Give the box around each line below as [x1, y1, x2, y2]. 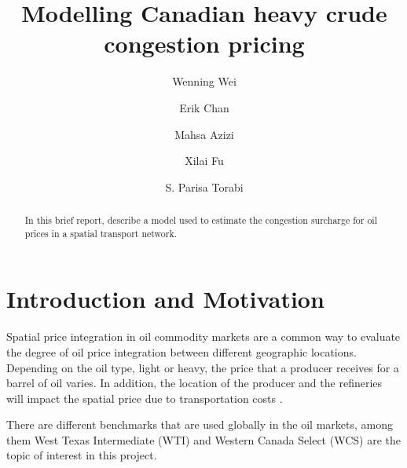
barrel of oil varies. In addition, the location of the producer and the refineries [6, 375, 383, 391]
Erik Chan [179, 99, 229, 115]
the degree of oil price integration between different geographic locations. [6, 343, 357, 360]
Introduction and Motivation [6, 283, 324, 315]
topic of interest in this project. [6, 447, 157, 463]
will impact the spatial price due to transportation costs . [6, 389, 283, 406]
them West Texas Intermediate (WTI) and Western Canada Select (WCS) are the [6, 431, 401, 448]
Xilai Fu [185, 152, 224, 169]
